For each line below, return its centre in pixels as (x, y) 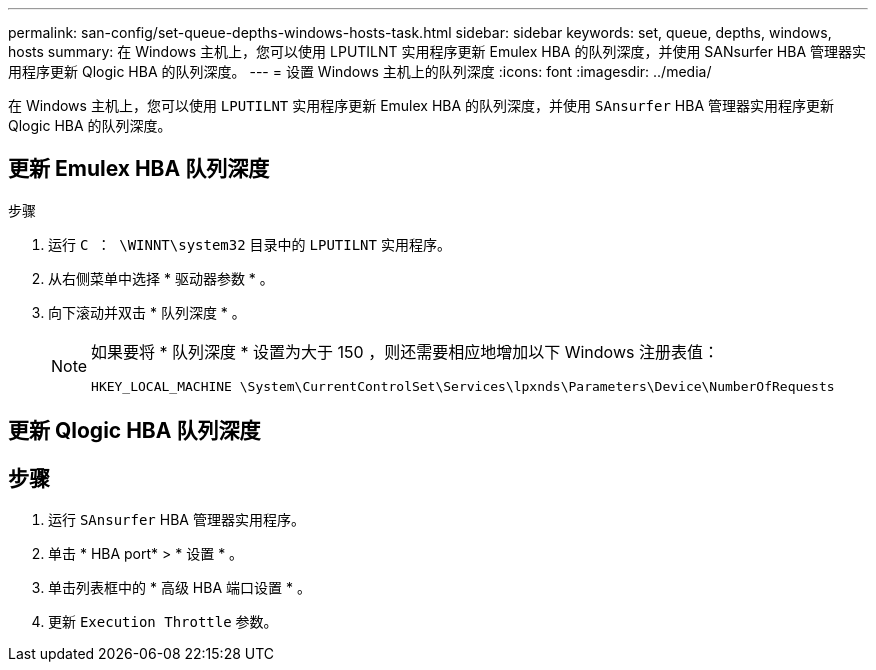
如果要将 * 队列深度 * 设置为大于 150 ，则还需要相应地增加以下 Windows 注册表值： (405, 351)
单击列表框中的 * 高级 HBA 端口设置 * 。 (179, 588)
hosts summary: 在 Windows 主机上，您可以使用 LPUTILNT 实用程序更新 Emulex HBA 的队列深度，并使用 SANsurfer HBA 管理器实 (437, 51)
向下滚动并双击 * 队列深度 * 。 (147, 312)
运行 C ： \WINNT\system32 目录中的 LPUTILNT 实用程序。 (249, 244)
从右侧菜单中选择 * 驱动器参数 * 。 (161, 278)
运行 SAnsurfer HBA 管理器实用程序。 (176, 520)
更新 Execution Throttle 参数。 (163, 622)
